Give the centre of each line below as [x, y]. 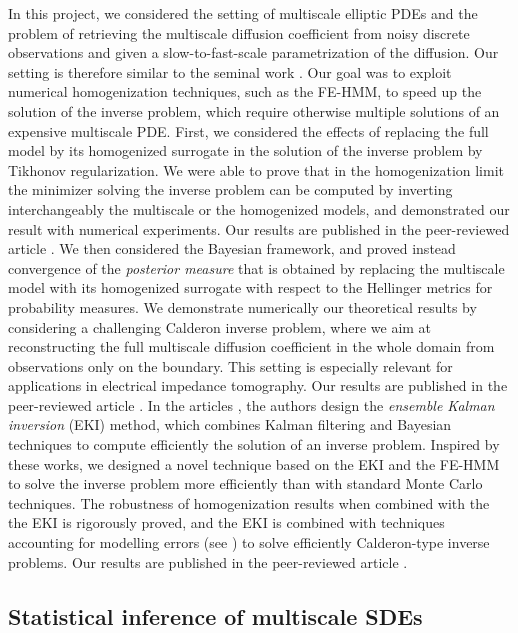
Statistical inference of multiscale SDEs [215, 615]
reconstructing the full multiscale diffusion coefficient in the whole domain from [251, 346]
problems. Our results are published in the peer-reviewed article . [208, 561]
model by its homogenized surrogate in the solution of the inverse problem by [245, 150]
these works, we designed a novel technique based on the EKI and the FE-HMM [254, 463]
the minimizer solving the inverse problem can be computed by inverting [230, 189]
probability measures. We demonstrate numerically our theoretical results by [242, 306]
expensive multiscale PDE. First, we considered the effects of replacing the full [248, 130]
